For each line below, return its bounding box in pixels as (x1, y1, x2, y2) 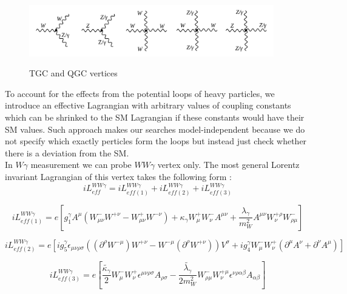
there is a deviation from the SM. (5, 146, 129, 159)
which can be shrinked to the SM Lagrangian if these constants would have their (5, 110, 305, 123)
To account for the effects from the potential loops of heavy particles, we (5, 87, 275, 99)
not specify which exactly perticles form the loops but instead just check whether (5, 135, 307, 147)
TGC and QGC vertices (29, 67, 118, 79)
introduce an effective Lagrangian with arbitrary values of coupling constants (5, 99, 291, 112)
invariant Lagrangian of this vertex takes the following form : (5, 170, 232, 182)
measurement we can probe (30, 158, 132, 171)
